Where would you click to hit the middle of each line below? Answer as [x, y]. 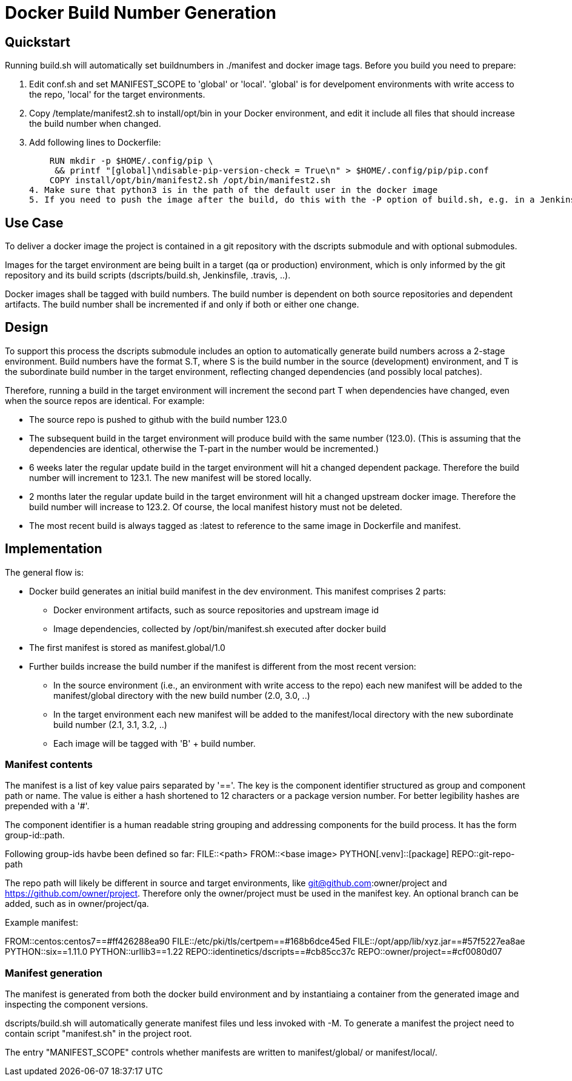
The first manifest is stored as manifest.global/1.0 [127, 647]
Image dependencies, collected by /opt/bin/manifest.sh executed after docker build [220, 628]
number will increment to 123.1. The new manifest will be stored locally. [170, 477]
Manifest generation [54, 973]
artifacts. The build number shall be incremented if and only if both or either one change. [182, 305]
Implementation [54, 549]
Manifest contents [49, 765]
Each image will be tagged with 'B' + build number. [155, 743]
